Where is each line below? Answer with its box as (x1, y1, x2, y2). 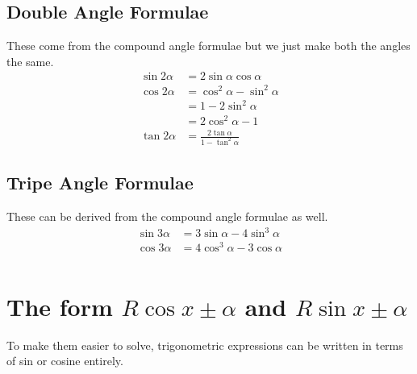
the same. (6, 52, 54, 69)
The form (6, 289, 113, 322)
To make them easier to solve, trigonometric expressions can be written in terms (6, 336, 403, 353)
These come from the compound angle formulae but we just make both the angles (6, 37, 411, 54)
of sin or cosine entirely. (6, 352, 123, 369)
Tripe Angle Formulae (6, 170, 194, 195)
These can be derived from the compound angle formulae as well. (6, 208, 328, 225)
